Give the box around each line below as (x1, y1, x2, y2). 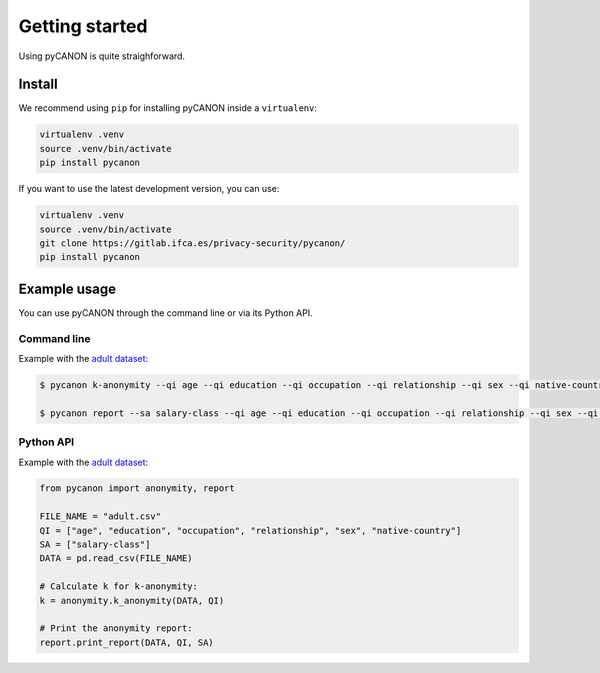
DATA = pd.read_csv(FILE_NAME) (39, 553, 194, 564)
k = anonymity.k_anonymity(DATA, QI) (39, 595, 225, 606)
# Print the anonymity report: (39, 623, 194, 634)
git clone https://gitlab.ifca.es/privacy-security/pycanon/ (39, 237, 346, 249)
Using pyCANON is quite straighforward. (18, 50, 185, 62)
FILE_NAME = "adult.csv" (39, 511, 162, 522)
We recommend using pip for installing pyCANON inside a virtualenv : (18, 102, 318, 114)
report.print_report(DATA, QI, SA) (39, 636, 214, 648)
